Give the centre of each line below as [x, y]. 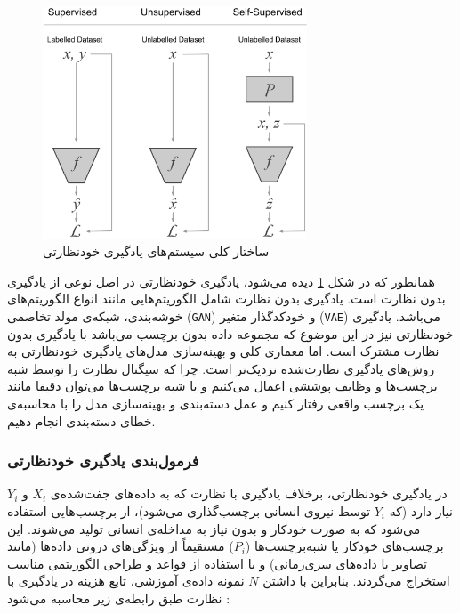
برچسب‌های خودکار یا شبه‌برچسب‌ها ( [344, 546]
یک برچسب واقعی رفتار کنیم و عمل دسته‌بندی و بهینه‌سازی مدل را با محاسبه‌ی [216, 403]
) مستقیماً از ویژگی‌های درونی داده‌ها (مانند [121, 546]
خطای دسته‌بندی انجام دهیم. [81, 420]
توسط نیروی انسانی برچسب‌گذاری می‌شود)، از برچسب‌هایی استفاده [189, 510]
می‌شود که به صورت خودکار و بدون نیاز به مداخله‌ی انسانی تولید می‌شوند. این [214, 528]
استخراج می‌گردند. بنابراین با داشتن [356, 581]
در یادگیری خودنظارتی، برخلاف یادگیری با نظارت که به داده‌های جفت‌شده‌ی [249, 493]
